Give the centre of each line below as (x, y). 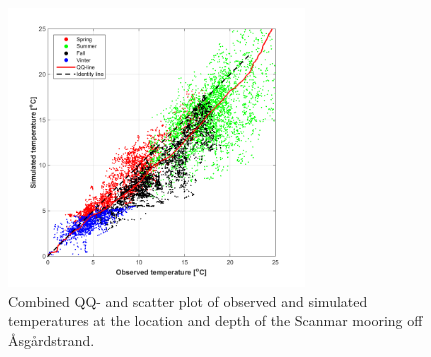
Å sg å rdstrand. (51, 339)
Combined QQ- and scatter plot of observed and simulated (188, 300)
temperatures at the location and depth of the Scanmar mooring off (215, 320)
